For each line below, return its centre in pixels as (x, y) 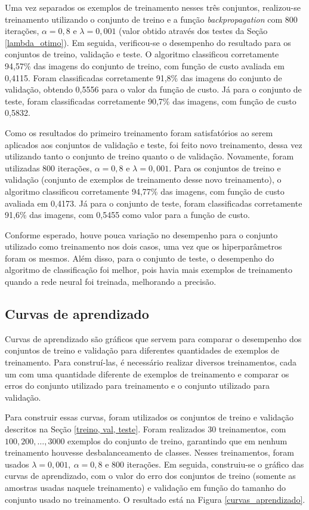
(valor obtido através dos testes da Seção (193, 31)
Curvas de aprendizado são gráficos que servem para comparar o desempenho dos (153, 338)
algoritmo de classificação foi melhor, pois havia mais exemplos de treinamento (149, 270)
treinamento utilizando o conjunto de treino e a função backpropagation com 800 (151, 19)
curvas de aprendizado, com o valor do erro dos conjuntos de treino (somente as (150, 476)
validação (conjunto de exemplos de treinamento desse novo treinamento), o (143, 179)
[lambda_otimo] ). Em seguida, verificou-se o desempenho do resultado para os (148, 42)
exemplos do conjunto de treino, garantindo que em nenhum (177, 440)
